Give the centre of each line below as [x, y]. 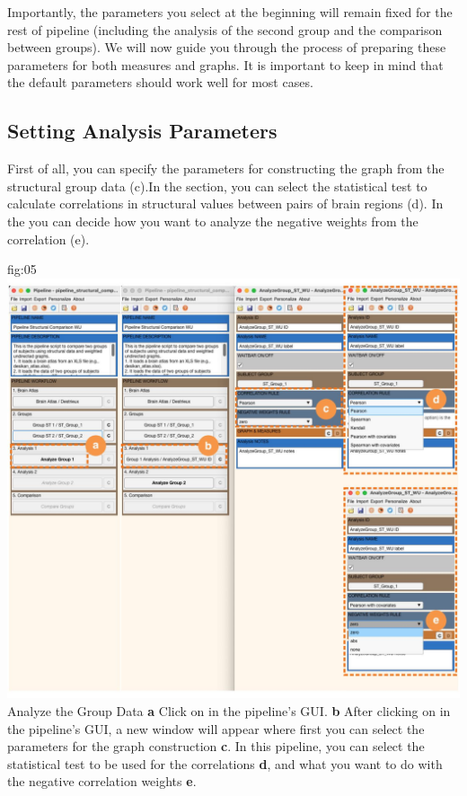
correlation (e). [48, 239]
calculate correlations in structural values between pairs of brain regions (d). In [225, 203]
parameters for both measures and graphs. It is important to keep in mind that [225, 64]
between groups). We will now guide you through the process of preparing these [227, 47]
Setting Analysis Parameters [142, 131]
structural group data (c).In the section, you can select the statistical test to [217, 186]
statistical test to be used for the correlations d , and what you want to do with [225, 763]
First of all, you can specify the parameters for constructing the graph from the [226, 168]
